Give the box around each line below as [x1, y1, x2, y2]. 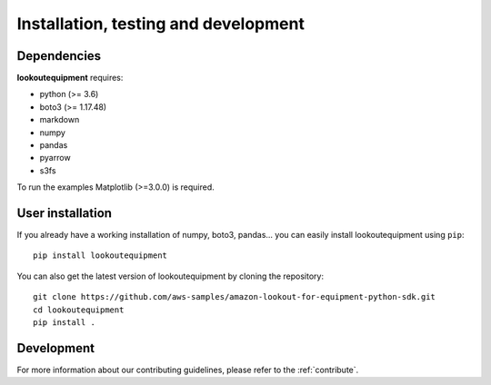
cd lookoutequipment [33, 304, 125, 315]
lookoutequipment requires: [16, 73, 124, 84]
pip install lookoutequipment [33, 251, 168, 261]
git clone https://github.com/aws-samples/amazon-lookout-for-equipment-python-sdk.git [33, 291, 436, 302]
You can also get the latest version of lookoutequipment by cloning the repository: [16, 271, 325, 281]
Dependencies [16, 48, 102, 64]
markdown [39, 114, 80, 125]
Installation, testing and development [16, 14, 305, 34]
